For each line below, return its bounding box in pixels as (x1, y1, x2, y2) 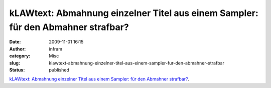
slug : (9, 60, 20, 66)
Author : (9, 45, 26, 52)
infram (49, 45, 63, 52)
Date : (9, 39, 21, 45)
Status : (9, 66, 25, 72)
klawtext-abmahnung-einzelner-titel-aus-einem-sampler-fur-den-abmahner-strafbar (49, 60, 224, 66)
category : (9, 53, 31, 59)
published (49, 66, 70, 72)
